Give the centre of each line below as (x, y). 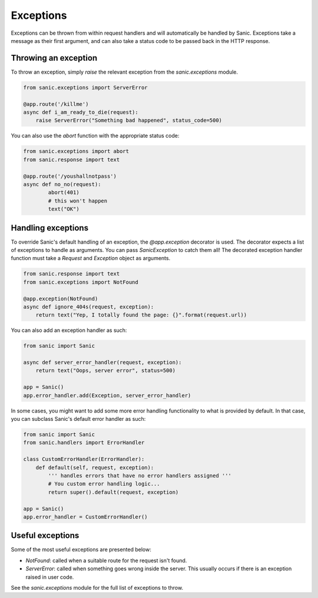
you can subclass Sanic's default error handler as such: (78, 419)
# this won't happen (78, 201)
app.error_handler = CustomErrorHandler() (85, 517)
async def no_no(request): (62, 184)
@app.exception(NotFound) (61, 298)
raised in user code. (50, 577)
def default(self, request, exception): (95, 467)
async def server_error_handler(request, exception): (102, 363)
